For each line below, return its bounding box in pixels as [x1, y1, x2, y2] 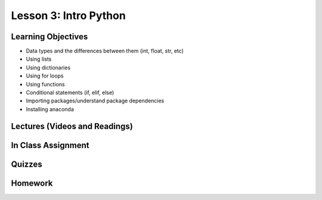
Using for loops [26, 72, 64, 80]
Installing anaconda [26, 105, 74, 112]
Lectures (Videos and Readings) [11, 121, 134, 131]
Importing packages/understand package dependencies [26, 97, 165, 104]
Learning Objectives [11, 32, 88, 42]
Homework [11, 178, 53, 188]
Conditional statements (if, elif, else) [26, 89, 114, 96]
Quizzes [11, 159, 42, 169]
